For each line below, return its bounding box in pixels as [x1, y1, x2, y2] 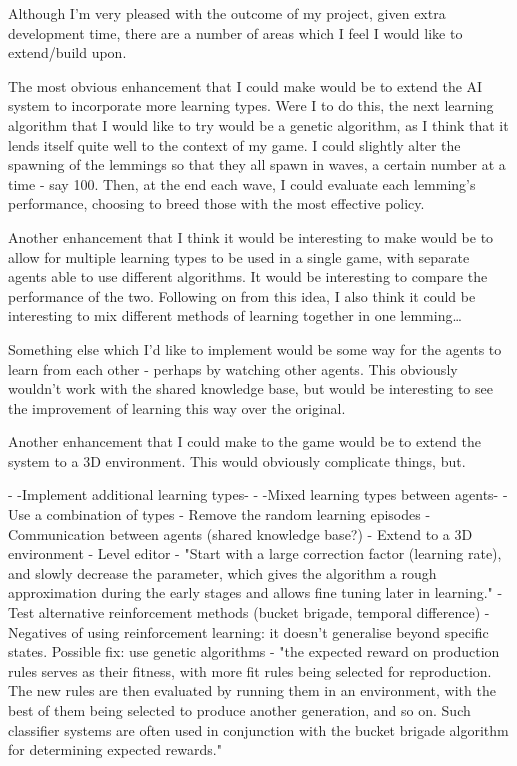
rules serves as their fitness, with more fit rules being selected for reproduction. [8, 660, 492, 681]
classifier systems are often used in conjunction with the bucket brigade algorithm [8, 719, 509, 740]
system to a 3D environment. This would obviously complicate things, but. [8, 450, 466, 471]
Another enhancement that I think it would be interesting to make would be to [8, 226, 494, 247]
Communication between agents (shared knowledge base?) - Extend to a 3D [8, 523, 473, 544]
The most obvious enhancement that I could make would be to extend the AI [8, 75, 483, 96]
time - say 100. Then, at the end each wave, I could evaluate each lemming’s [8, 173, 476, 194]
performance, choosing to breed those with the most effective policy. [8, 193, 425, 214]
